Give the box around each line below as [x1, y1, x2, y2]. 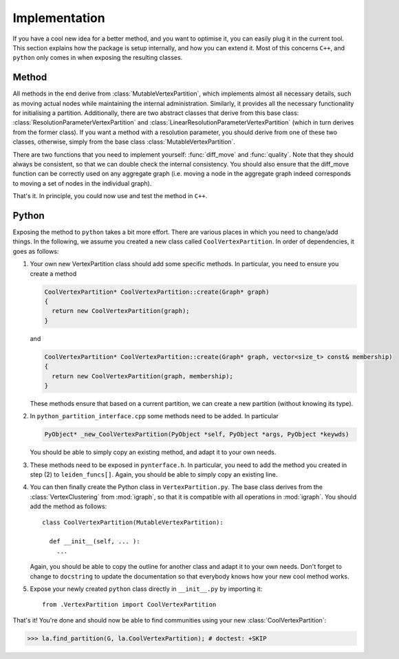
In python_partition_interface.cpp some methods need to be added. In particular [30, 412, 279, 420]
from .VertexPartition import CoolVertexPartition [42, 601, 217, 609]
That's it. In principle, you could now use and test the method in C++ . [12, 192, 208, 200]
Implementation [12, 10, 106, 25]
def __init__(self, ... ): [49, 537, 140, 545]
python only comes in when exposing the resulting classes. [12, 54, 183, 62]
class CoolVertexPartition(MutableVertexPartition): [42, 518, 224, 526]
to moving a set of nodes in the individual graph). [12, 179, 152, 187]
